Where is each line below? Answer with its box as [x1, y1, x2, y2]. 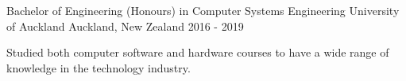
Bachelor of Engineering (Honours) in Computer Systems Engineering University [6, 2, 400, 18]
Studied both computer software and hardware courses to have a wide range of [6, 44, 389, 61]
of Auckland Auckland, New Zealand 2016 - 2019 [6, 17, 244, 34]
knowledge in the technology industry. [6, 59, 191, 75]
